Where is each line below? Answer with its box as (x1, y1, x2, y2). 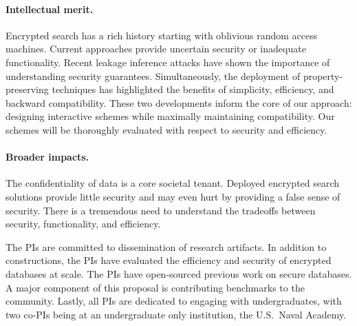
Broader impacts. (6, 150, 89, 164)
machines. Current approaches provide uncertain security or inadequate (6, 41, 306, 56)
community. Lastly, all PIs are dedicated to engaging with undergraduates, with (6, 294, 342, 308)
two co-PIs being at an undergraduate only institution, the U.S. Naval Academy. (6, 307, 347, 321)
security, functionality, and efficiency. (6, 216, 161, 231)
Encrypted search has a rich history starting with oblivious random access (6, 28, 318, 42)
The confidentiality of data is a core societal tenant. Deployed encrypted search (6, 176, 340, 190)
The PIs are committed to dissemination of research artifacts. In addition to (6, 239, 327, 254)
